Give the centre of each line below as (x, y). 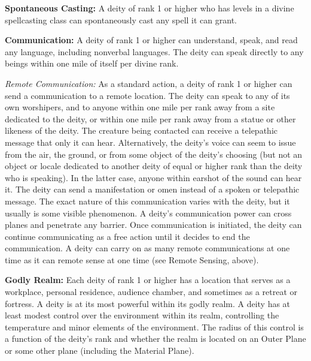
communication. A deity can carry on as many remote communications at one (147, 248)
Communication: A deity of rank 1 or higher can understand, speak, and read (151, 40)
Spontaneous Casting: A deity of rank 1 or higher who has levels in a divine (150, 8)
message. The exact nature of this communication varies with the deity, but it (147, 201)
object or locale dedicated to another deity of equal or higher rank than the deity (154, 166)
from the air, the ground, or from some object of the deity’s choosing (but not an (154, 154)
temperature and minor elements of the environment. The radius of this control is (154, 327)
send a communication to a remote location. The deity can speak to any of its (147, 95)
